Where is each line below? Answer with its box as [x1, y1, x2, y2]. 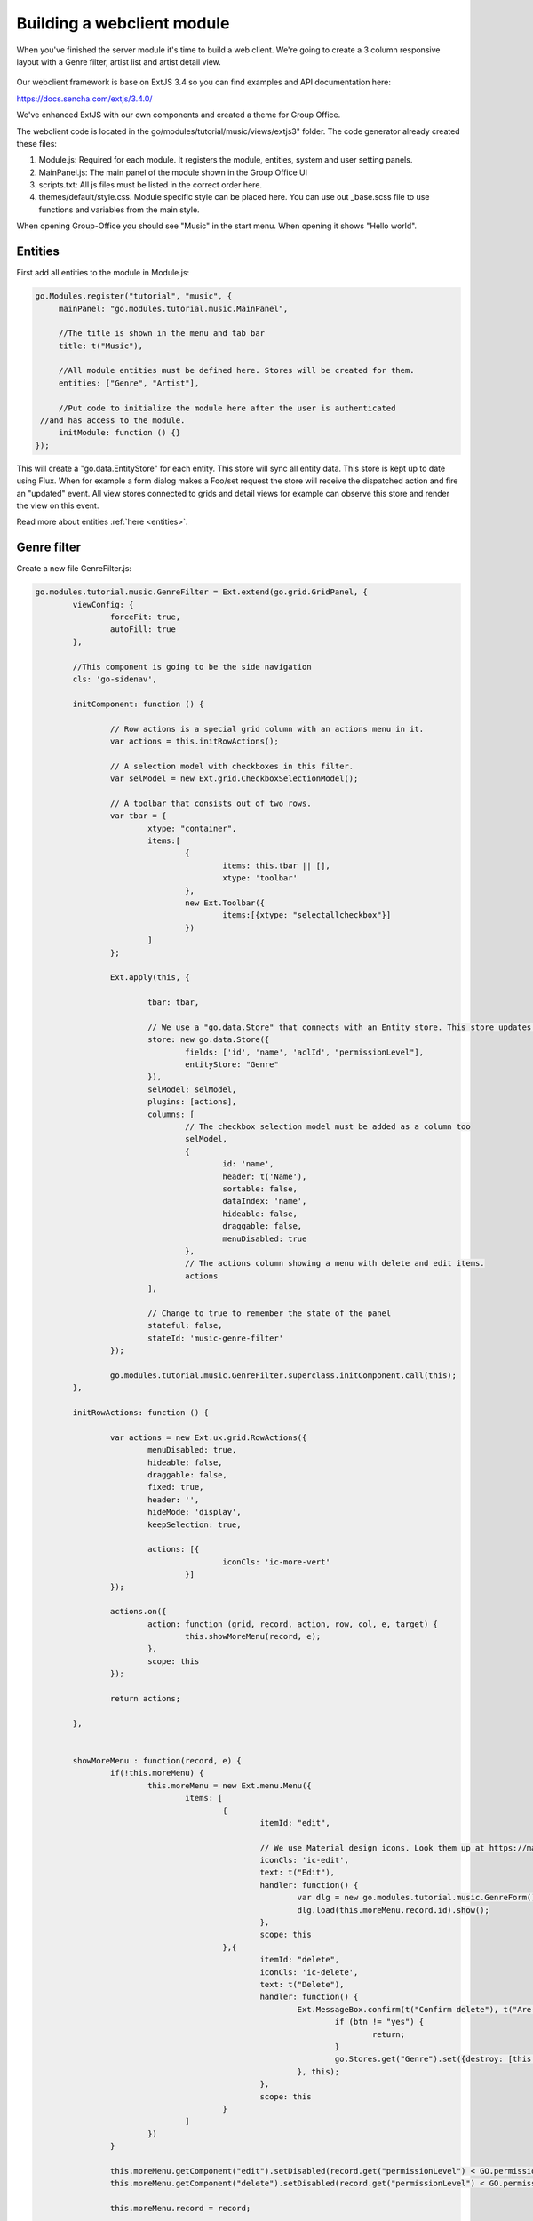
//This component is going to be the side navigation [72, 662, 312, 672]
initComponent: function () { [72, 698, 204, 709]
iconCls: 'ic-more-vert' [222, 1556, 330, 1567]
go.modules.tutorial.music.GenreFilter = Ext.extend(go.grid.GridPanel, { [35, 587, 369, 597]
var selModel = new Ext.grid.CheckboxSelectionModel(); [109, 774, 359, 784]
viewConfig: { [72, 600, 134, 609]
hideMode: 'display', [147, 1507, 242, 1517]
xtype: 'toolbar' [222, 873, 298, 883]
